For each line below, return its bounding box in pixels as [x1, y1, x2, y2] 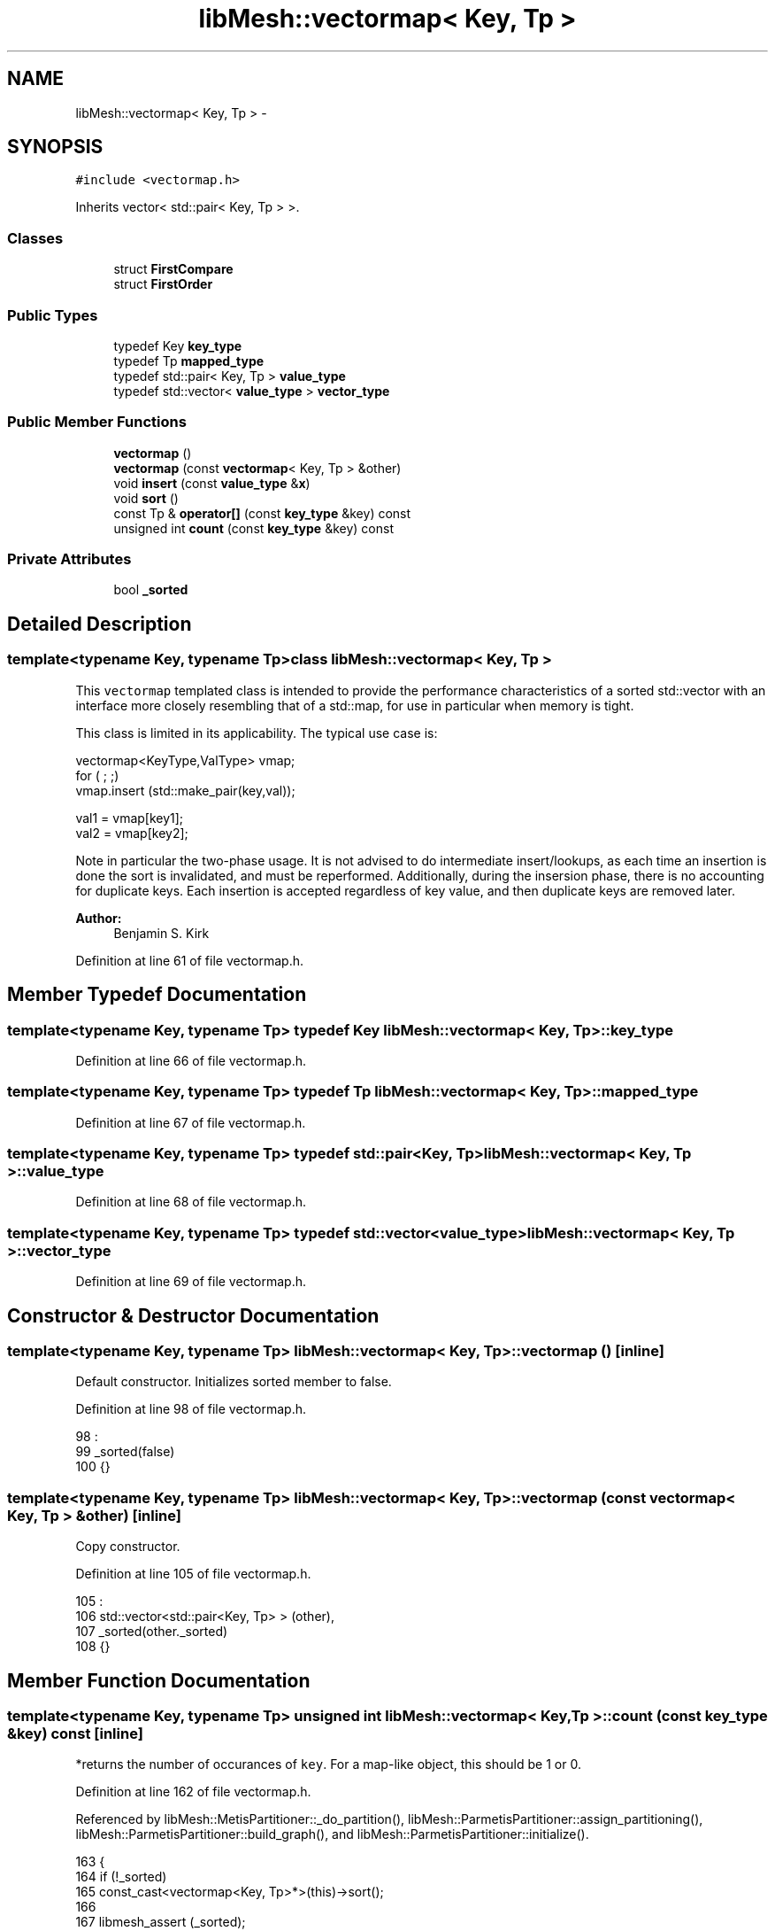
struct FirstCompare [113, 261, 234, 277]
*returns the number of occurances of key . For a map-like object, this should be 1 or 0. [75, 1757, 581, 1772]
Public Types [7, 306, 98, 324]
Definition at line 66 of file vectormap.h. [75, 1052, 306, 1068]
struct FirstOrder [113, 276, 213, 292]
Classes [7, 229, 64, 247]
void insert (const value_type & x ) [113, 475, 311, 491]
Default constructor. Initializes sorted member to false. [75, 1374, 392, 1390]
